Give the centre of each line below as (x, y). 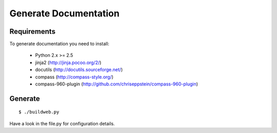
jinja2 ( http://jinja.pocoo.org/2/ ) (68, 62)
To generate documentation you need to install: (60, 44)
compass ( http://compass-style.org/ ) (74, 77)
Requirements (33, 31)
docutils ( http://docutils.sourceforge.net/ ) (79, 70)
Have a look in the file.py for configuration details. (62, 123)
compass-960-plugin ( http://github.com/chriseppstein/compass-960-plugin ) (117, 84)
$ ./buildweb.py (39, 112)
